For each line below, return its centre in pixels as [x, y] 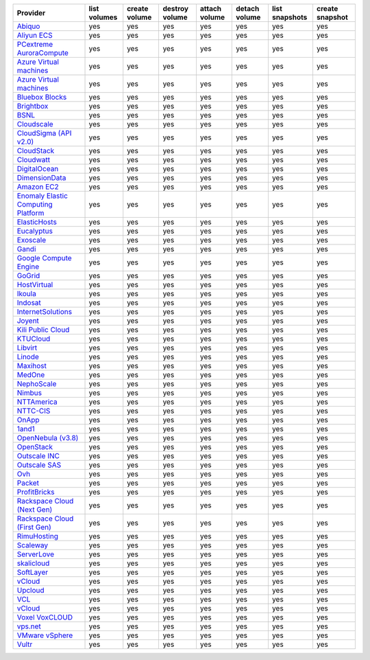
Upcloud [30, 590]
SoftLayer [33, 572]
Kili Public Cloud [43, 330]
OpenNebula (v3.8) [48, 438]
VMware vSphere [45, 635]
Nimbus [29, 393]
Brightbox [33, 106]
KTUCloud [34, 339]
